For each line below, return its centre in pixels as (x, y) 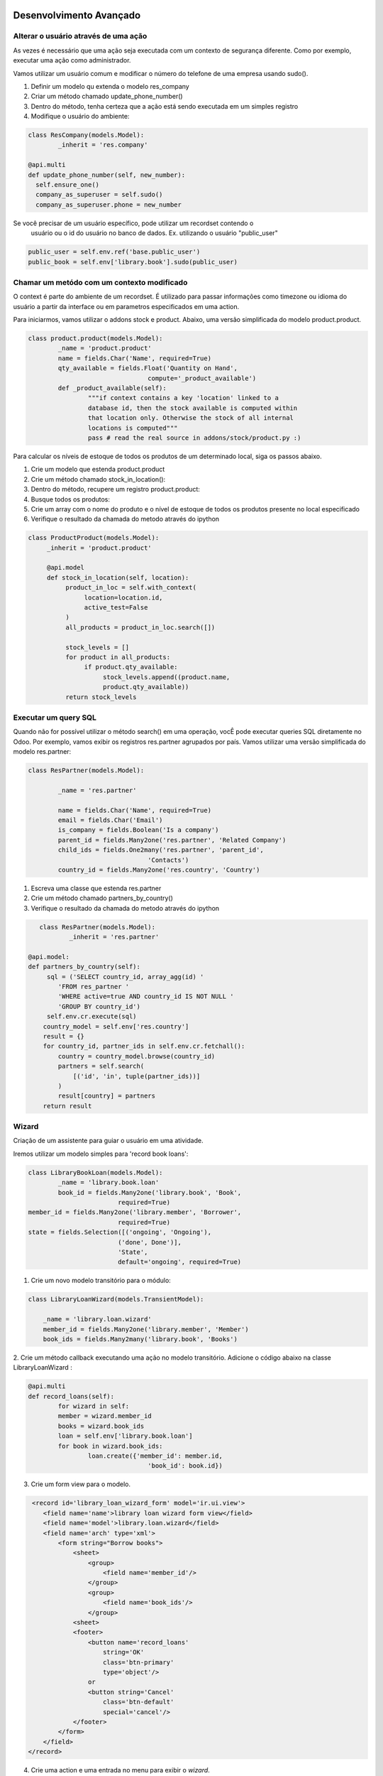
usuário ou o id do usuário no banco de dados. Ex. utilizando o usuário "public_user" (154, 233)
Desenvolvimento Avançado (77, 15)
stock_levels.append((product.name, (167, 677)
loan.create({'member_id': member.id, (155, 1456)
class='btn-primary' (139, 1662)
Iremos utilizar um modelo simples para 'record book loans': (101, 1154)
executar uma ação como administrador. (72, 60)
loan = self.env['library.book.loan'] (125, 1436)
